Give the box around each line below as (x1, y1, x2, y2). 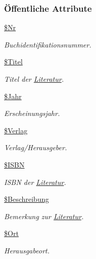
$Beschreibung (4, 194, 49, 204)
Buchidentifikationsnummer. (4, 39, 91, 50)
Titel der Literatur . (4, 74, 64, 84)
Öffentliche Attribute (4, 2, 92, 14)
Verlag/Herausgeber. (4, 142, 67, 153)
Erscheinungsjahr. (4, 108, 60, 119)
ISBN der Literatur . (4, 176, 66, 187)
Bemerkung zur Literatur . (4, 210, 84, 221)
